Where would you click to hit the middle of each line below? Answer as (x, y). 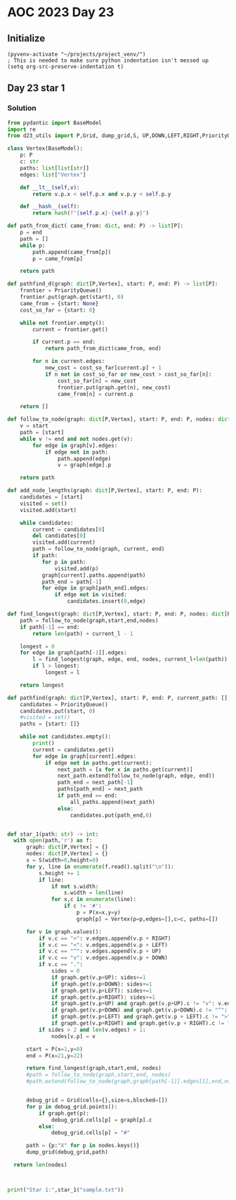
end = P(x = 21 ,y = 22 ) (54, 1056)
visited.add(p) (77, 568)
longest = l (62, 672)
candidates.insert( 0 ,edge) (106, 601)
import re (22, 129)
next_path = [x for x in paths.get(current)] (125, 770)
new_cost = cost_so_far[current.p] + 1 (103, 368)
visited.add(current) (64, 542)
